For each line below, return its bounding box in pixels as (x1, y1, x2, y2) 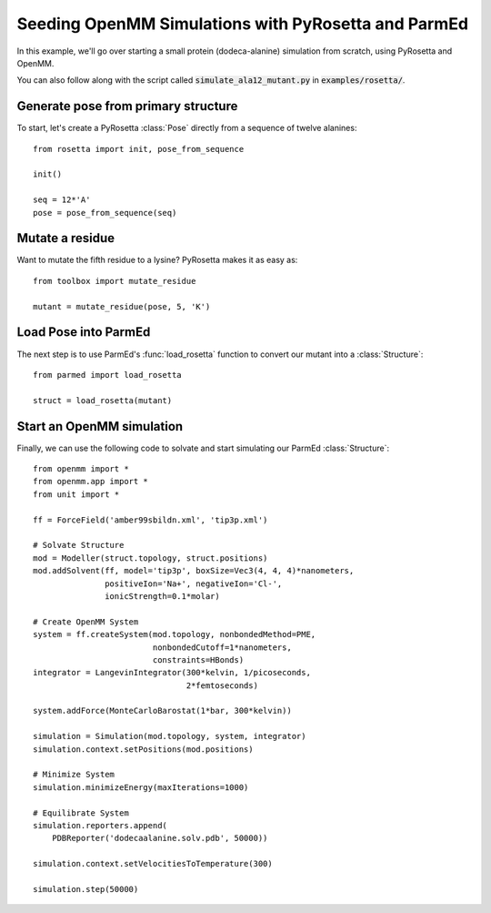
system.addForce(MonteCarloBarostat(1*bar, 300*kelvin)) (33, 705, 293, 716)
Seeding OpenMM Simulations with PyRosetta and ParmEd (16, 14, 468, 34)
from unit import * (33, 489, 120, 500)
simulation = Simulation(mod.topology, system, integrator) (33, 731, 306, 742)
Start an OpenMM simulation (16, 419, 184, 434)
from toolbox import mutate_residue (33, 276, 196, 286)
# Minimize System (33, 769, 115, 780)
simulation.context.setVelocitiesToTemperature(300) (33, 858, 273, 869)
